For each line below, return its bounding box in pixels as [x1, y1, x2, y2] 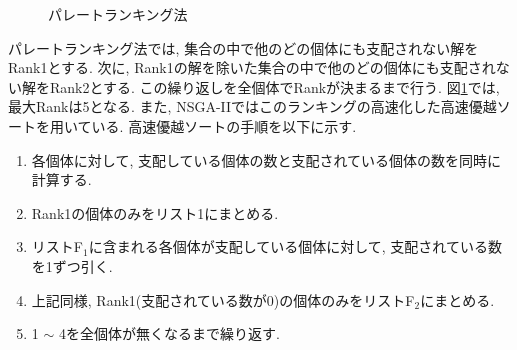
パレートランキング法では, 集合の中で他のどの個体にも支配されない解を [8, 37, 479, 58]
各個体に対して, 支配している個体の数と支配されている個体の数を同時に [31, 149, 502, 170]
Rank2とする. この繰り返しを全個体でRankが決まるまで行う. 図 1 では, [49, 76, 500, 97]
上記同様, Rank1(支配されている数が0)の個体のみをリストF [31, 289, 415, 310]
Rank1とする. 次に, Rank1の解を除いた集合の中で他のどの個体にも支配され [8, 57, 496, 78]
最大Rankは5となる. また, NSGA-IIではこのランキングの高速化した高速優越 [8, 96, 497, 117]
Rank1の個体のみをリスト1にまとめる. [31, 202, 279, 223]
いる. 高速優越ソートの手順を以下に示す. [91, 115, 357, 136]
